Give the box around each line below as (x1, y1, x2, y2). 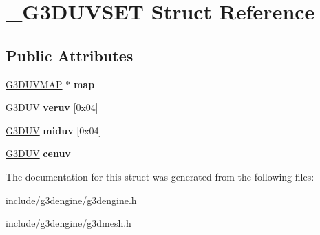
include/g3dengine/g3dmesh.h (6, 216, 131, 230)
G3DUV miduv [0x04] (6, 123, 102, 137)
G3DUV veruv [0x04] (6, 100, 98, 114)
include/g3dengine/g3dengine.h (6, 192, 137, 207)
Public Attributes (6, 44, 134, 65)
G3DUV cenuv (6, 146, 71, 161)
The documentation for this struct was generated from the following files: (6, 169, 314, 183)
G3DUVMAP (6, 76, 63, 91)
